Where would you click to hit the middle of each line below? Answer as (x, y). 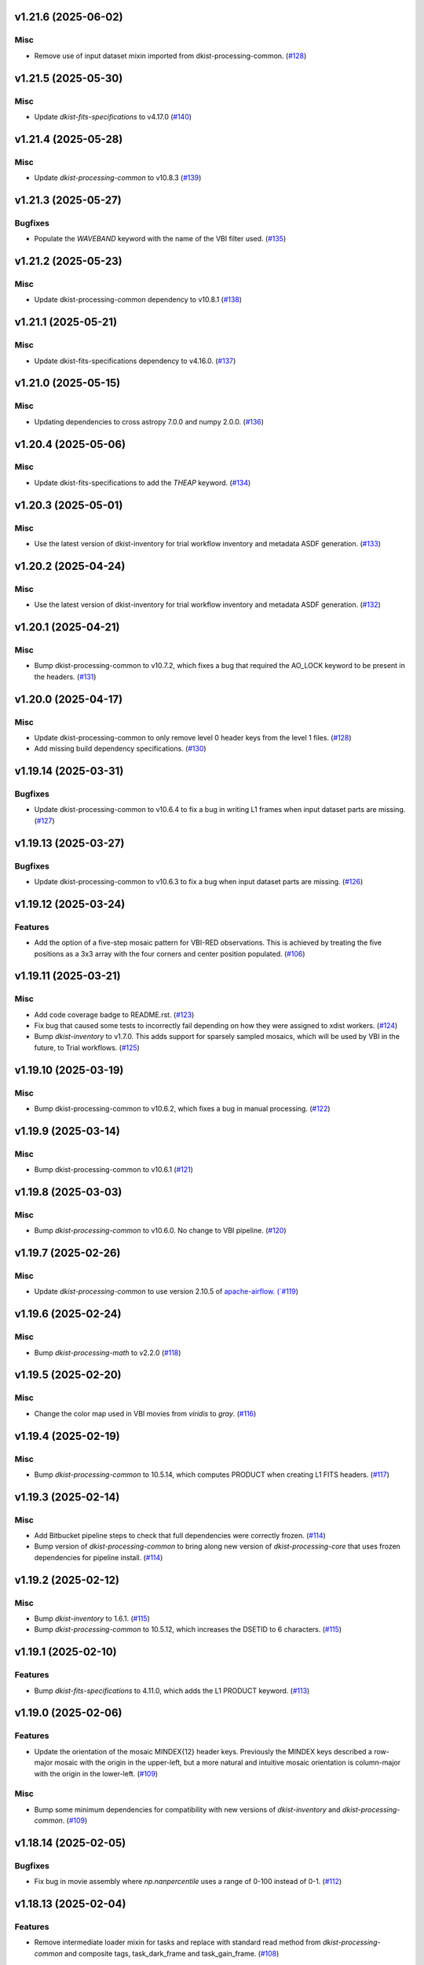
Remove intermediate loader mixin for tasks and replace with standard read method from (177, 1942)
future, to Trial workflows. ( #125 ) (87, 1047)
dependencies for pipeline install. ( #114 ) (99, 1557)
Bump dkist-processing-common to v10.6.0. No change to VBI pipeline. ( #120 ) (160, 1231)
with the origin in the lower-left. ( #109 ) (96, 1773)
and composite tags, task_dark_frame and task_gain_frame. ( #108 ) (172, 1953)
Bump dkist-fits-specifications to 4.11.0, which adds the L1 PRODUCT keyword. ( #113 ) (172, 1691)
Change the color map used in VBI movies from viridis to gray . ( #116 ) (145, 1413)
